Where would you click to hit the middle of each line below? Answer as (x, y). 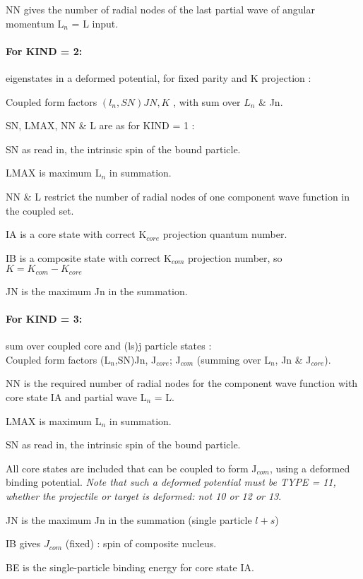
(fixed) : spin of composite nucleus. (141, 543)
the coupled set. (40, 210)
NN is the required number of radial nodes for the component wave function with (182, 383)
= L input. (95, 23)
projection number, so (235, 257)
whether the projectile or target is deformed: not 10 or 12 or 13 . (144, 495)
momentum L (35, 23)
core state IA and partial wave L (76, 396)
